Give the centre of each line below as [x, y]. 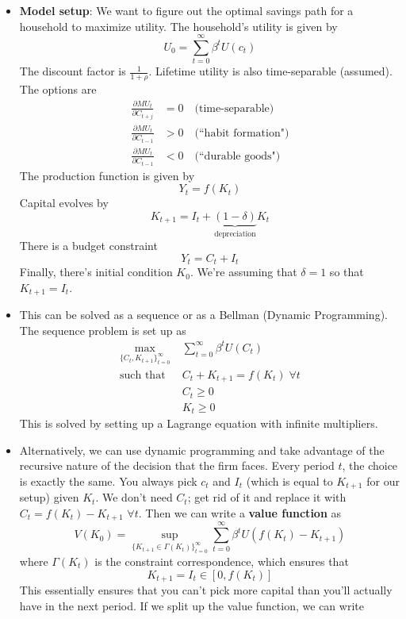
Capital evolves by [64, 203]
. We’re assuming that [243, 272]
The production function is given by [107, 175]
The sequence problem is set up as [103, 330]
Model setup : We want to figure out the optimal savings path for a [186, 10]
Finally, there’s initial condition [96, 272]
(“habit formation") [242, 133]
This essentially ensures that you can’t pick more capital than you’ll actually [206, 590]
